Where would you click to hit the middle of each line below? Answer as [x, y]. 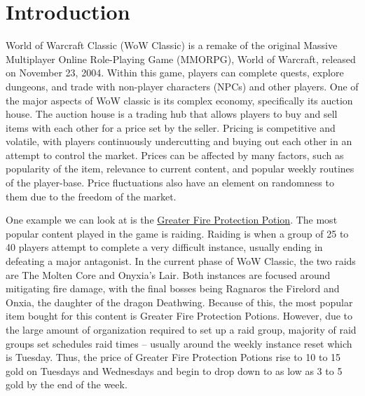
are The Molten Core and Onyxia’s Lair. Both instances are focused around [168, 274]
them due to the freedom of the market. [91, 196]
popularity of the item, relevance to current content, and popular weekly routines [180, 169]
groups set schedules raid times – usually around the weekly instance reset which [179, 343]
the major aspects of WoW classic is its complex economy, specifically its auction [179, 100]
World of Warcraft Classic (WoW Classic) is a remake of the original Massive [172, 45]
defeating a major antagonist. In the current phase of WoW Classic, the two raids [181, 261]
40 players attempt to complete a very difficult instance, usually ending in [164, 247]
